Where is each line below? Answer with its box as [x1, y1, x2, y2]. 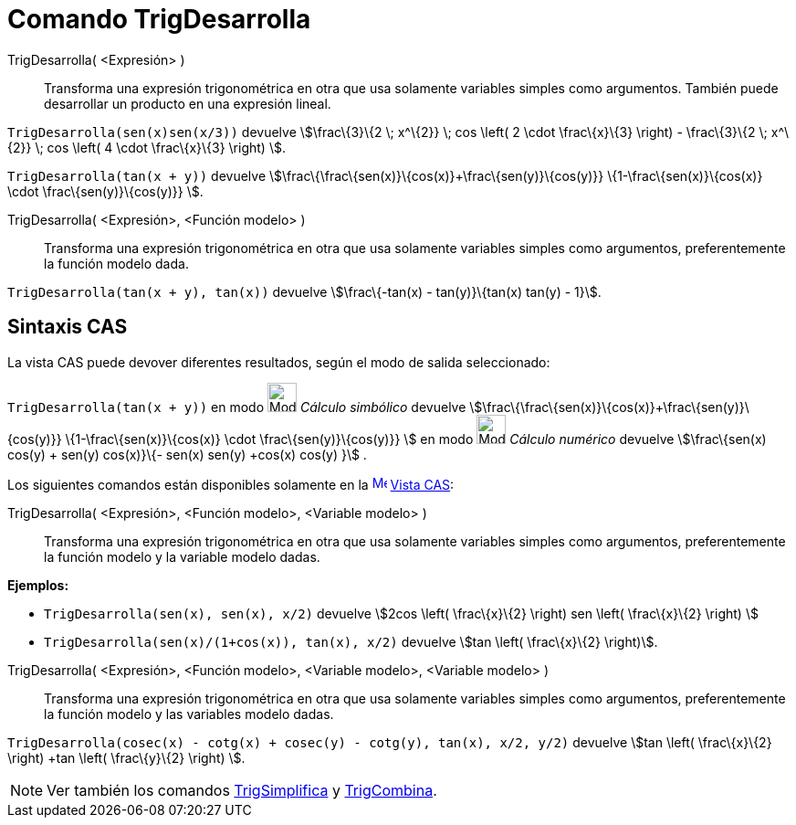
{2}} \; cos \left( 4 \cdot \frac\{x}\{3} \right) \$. [7, 139, 286, 155]
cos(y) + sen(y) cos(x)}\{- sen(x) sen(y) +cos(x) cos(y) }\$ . [7, 446, 367, 462]
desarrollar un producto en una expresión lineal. [44, 95, 331, 111]
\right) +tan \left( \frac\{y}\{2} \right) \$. [7, 749, 246, 766]
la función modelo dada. [44, 255, 189, 271]
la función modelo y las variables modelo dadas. [44, 705, 334, 722]
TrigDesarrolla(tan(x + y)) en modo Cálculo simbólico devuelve [7, 398, 466, 415]
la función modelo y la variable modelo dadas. [44, 548, 320, 565]
